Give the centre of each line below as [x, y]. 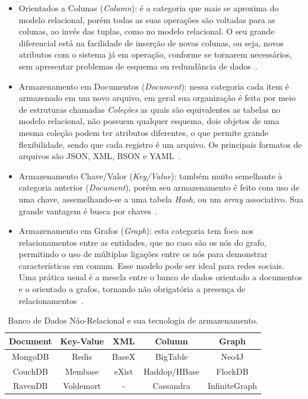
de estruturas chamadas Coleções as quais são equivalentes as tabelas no [150, 109]
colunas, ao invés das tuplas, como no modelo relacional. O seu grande [147, 31]
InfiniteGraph [232, 386]
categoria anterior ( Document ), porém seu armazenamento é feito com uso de [159, 187]
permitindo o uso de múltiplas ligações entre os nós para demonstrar [143, 254]
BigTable [172, 356]
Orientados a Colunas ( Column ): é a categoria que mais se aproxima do [149, 8]
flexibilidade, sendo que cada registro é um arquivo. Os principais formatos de [160, 144]
